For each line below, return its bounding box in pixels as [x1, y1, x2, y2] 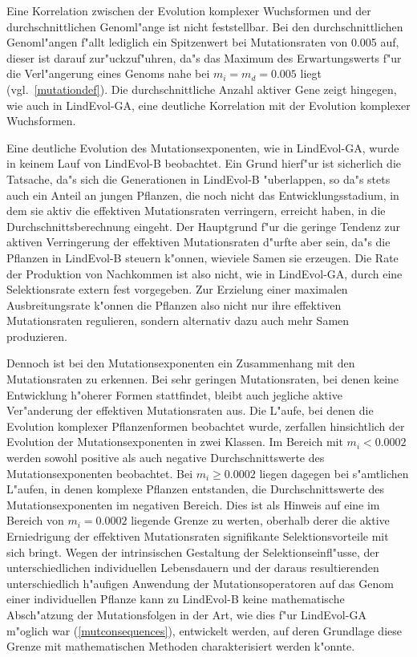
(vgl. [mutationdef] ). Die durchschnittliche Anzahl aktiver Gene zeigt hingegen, [6, 80, 397, 97]
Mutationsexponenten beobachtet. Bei [6, 464, 193, 481]
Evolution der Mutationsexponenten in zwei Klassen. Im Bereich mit [6, 433, 343, 450]
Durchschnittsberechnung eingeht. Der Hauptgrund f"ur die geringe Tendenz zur [6, 217, 401, 234]
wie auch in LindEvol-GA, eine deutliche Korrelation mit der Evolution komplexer [6, 96, 411, 113]
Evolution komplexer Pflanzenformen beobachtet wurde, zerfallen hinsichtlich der [6, 417, 405, 434]
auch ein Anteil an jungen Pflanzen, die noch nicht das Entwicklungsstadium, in [6, 186, 399, 203]
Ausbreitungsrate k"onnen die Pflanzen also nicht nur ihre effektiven [6, 296, 342, 313]
